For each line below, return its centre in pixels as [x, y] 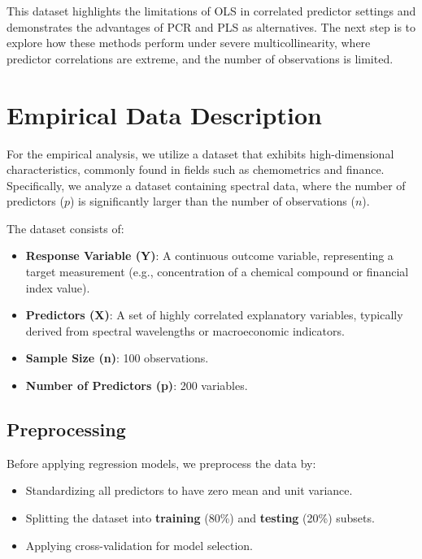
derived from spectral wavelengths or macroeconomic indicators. [185, 330]
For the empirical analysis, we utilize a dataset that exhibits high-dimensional [200, 153]
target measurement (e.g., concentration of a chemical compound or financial [217, 272]
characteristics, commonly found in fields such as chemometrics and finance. [196, 169]
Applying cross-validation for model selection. [139, 545]
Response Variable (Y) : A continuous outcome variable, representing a [209, 256]
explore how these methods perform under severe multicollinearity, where [189, 43]
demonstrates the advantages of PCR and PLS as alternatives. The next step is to [211, 26]
